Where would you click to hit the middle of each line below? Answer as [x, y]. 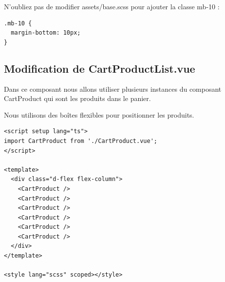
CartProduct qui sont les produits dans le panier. [77, 98]
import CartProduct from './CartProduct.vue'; [81, 141]
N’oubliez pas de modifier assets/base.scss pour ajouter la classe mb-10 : [112, 6]
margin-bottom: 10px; [46, 33]
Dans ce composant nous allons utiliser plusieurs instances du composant [113, 89]
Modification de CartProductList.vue [100, 68]
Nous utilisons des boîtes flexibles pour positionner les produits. [99, 114]
